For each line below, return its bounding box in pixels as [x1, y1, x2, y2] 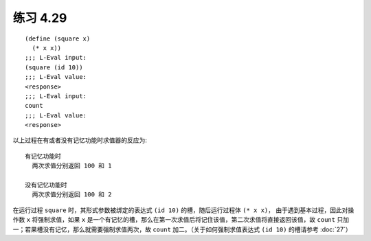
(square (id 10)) [25, 63, 83, 71]
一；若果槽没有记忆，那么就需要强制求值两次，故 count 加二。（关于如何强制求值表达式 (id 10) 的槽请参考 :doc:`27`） [12, 225, 352, 233]
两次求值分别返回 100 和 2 [32, 191, 112, 198]
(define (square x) [25, 34, 91, 43]
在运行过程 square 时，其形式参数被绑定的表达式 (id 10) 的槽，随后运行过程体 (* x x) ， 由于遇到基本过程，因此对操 [12, 206, 355, 214]
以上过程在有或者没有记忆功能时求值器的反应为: [12, 136, 148, 144]
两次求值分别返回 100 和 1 [32, 162, 112, 170]
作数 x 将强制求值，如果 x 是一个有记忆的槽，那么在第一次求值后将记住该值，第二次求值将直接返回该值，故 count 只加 [12, 216, 350, 224]
